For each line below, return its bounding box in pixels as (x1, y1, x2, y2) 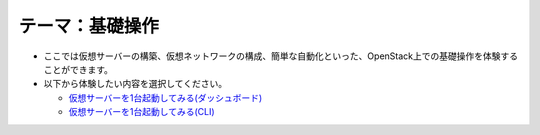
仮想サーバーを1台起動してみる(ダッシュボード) (68, 91, 263, 104)
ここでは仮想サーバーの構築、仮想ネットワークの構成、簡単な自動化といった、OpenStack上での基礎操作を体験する (43, 50, 519, 62)
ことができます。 (43, 63, 114, 75)
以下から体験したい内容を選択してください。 (43, 78, 228, 90)
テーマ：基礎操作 (18, 15, 160, 37)
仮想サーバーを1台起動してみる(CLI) (68, 106, 215, 118)
